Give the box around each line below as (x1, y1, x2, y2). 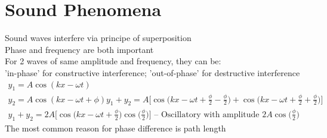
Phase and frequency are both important (5, 43, 154, 55)
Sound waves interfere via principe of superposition (5, 32, 192, 44)
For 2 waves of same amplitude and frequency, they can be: (5, 55, 221, 67)
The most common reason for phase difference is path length (5, 121, 226, 134)
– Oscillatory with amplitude (154, 110, 260, 119)
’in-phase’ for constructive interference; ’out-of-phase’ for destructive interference (5, 66, 300, 79)
